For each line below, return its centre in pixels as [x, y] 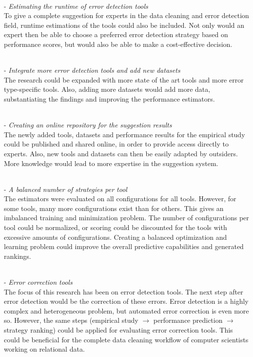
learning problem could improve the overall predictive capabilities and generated [124, 246]
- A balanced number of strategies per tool [66, 189]
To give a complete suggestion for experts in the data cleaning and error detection [126, 15]
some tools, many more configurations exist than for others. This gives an [114, 208]
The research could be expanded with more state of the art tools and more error [124, 79]
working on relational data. [44, 349]
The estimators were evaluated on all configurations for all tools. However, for [120, 199]
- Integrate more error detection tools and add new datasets [92, 70]
